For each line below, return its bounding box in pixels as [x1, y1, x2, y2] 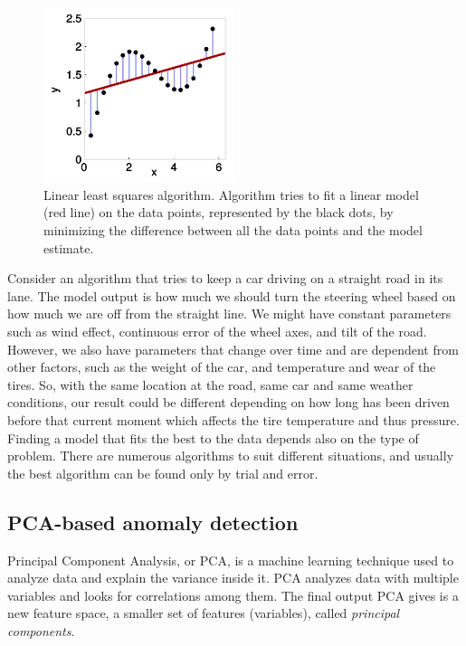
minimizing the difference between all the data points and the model [43, 221, 423, 239]
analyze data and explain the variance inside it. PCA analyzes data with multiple [7, 568, 459, 587]
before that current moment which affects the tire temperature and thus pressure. [7, 410, 460, 429]
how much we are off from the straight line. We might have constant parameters [7, 304, 452, 323]
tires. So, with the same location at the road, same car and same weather [7, 375, 414, 394]
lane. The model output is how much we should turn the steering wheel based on [7, 286, 456, 305]
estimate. [43, 238, 94, 257]
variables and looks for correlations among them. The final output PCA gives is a [7, 585, 459, 604]
